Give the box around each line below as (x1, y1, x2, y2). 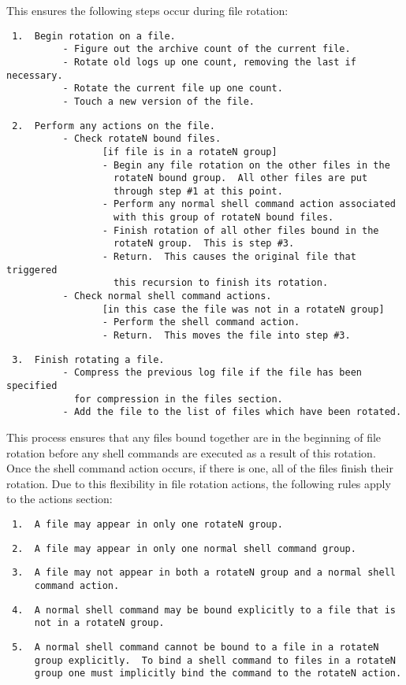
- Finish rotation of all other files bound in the (102, 224, 379, 236)
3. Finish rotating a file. (12, 354, 165, 365)
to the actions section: (6, 491, 113, 507)
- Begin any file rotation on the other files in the (102, 159, 390, 171)
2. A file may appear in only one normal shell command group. (12, 542, 356, 554)
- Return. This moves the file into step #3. (102, 330, 351, 342)
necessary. (6, 69, 63, 81)
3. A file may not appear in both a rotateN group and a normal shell (12, 567, 396, 579)
